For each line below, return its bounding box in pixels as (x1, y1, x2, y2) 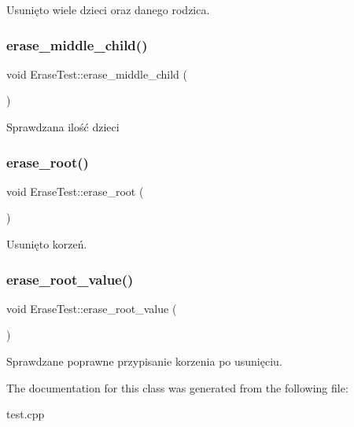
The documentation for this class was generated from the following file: (6, 379, 348, 396)
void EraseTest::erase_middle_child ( (6, 65, 187, 82)
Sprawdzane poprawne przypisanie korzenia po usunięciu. (6, 353, 282, 369)
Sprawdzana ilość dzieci (6, 119, 120, 134)
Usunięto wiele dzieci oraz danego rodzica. (6, 2, 210, 17)
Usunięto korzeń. (6, 236, 87, 252)
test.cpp (6, 406, 45, 422)
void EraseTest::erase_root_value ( (6, 300, 177, 316)
